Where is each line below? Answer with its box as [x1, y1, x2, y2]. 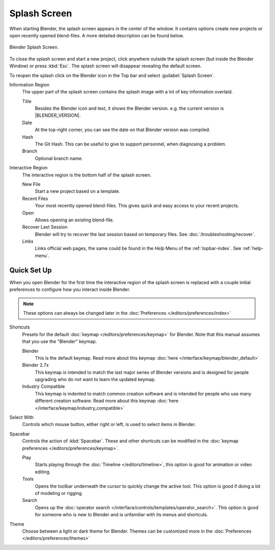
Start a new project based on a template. [35, 188, 121, 194]
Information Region [9, 82, 49, 88]
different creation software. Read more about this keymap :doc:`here [35, 398, 179, 404]
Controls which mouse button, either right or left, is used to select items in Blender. [22, 421, 196, 428]
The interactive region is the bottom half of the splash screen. [22, 171, 152, 178]
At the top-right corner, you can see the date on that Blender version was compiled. [35, 127, 211, 133]
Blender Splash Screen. [9, 44, 59, 51]
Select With [9, 414, 34, 420]
